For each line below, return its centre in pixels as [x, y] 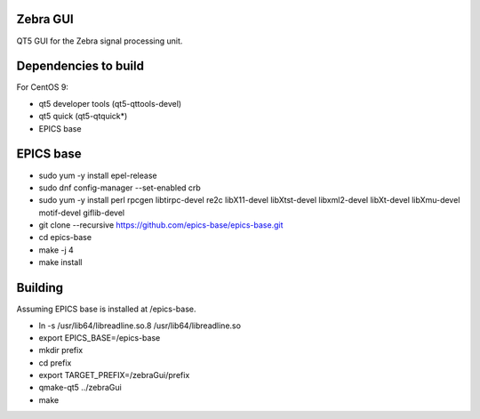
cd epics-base [65, 238]
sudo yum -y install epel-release [98, 175]
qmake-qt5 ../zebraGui [80, 388]
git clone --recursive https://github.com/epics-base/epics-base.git [161, 225]
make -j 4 [56, 250]
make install [60, 262]
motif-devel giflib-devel [81, 213]
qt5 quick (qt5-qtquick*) [83, 117]
